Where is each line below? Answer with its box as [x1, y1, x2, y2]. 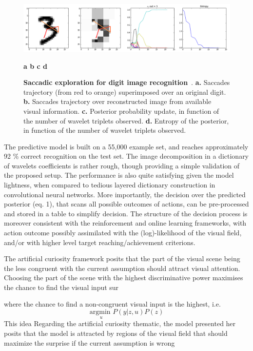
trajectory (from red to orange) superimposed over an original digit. [23, 86, 226, 97]
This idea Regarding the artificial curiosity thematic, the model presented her [4, 318, 236, 329]
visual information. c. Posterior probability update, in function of [23, 105, 219, 116]
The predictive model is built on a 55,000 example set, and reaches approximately [4, 141, 249, 151]
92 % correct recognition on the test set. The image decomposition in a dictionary [4, 151, 249, 161]
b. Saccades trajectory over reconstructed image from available [23, 96, 212, 106]
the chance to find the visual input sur [4, 282, 119, 292]
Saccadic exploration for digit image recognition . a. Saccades [23, 77, 230, 87]
